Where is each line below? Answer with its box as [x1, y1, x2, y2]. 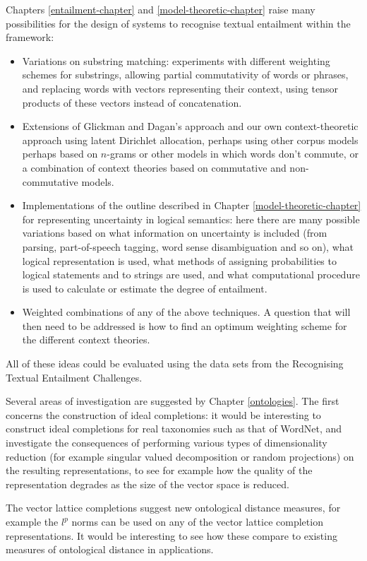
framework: [6, 30, 54, 45]
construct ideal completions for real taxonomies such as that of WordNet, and [6, 421, 342, 436]
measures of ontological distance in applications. [6, 542, 214, 557]
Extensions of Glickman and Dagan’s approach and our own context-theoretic [22, 119, 359, 134]
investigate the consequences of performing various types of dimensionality [6, 435, 327, 450]
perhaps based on [22, 146, 98, 161]
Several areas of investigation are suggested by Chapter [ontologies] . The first [6, 394, 339, 408]
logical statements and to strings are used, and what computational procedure [22, 267, 360, 282]
